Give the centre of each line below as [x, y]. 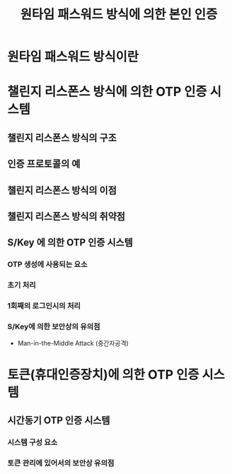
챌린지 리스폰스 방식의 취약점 [66, 216]
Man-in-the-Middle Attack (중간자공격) [73, 343]
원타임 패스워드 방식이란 [73, 57]
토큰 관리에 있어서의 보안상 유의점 [61, 463]
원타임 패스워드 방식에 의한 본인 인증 [119, 14]
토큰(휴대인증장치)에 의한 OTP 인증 [103, 374]
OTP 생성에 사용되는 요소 [47, 264]
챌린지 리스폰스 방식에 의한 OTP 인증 [107, 92]
